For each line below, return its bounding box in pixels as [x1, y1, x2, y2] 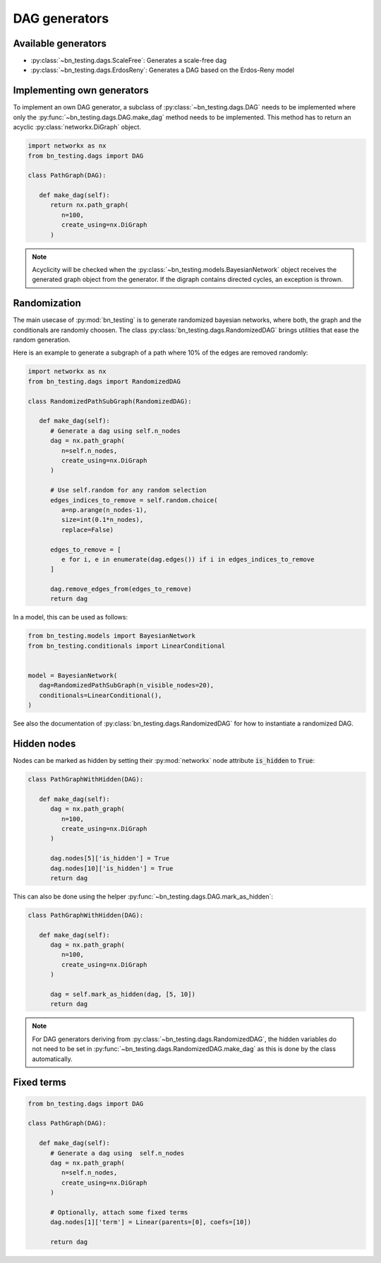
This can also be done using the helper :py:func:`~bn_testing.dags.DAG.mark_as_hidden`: [13, 892, 273, 901]
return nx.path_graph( [50, 201, 129, 209]
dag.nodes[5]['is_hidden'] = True [50, 855, 169, 862]
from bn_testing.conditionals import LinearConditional [28, 641, 226, 650]
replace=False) [61, 526, 114, 533]
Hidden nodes [13, 737, 76, 749]
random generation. [13, 336, 71, 344]
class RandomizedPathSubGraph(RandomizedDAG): [28, 397, 192, 405]
